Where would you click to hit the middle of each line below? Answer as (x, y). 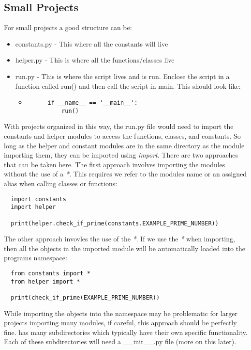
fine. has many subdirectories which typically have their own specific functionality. (126, 332)
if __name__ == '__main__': (93, 103)
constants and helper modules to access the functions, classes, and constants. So (122, 136)
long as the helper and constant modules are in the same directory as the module (124, 145)
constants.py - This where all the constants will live (92, 43)
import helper (33, 207)
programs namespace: (36, 258)
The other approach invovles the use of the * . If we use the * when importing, (119, 239)
